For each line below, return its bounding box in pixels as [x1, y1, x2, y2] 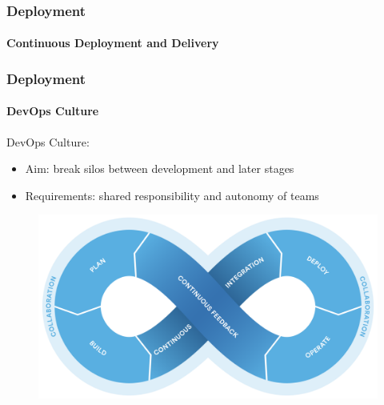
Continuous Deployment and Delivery [6, 34, 219, 51]
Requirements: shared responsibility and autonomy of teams [25, 186, 319, 203]
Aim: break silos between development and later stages [25, 160, 294, 177]
